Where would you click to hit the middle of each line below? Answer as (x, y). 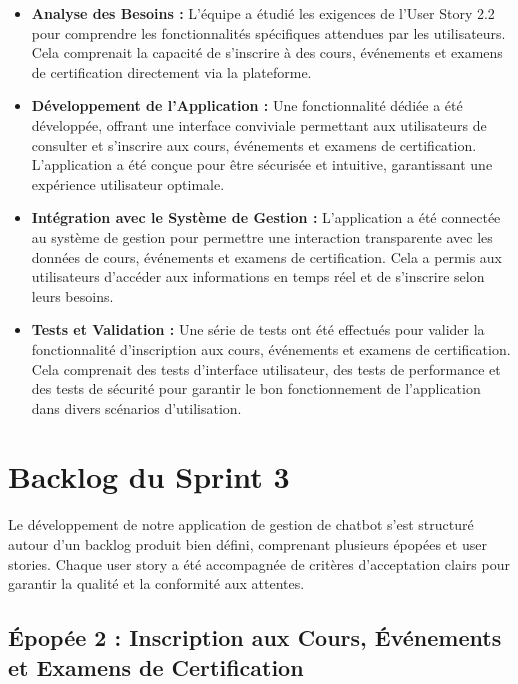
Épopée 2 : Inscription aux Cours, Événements (255, 637)
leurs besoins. (72, 295)
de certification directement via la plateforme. (171, 71)
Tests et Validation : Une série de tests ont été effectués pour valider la (258, 329)
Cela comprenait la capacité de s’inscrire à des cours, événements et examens (267, 52)
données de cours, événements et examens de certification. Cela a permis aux (266, 256)
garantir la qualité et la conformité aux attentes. (156, 583)
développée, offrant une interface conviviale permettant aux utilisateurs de (259, 124)
